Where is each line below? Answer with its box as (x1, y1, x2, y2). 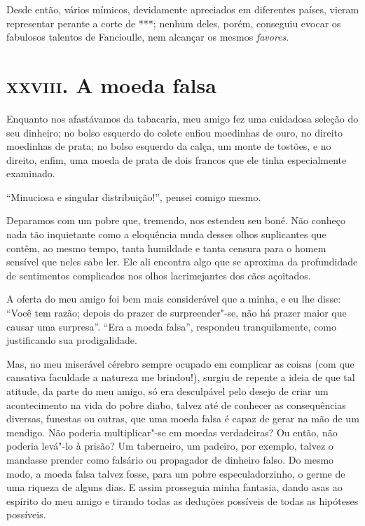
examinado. (6, 166, 55, 181)
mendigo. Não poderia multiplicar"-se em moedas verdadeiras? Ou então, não (6, 424, 338, 439)
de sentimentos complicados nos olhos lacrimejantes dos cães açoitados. (6, 268, 311, 282)
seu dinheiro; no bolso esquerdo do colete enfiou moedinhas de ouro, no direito (6, 125, 343, 139)
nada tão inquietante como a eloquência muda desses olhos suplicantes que (6, 227, 326, 242)
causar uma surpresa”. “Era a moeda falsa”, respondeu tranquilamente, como (6, 319, 336, 333)
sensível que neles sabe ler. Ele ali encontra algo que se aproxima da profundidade (6, 254, 358, 269)
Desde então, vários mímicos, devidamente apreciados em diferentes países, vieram (6, 2, 359, 16)
